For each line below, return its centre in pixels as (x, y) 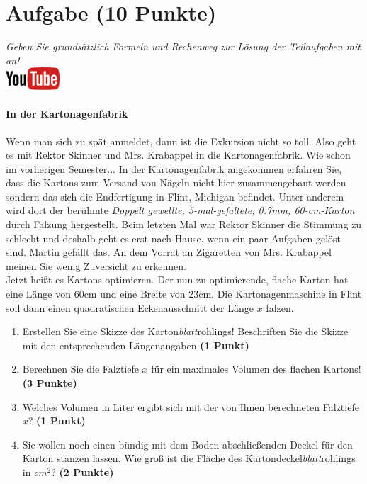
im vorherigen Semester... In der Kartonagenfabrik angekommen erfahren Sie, (174, 168)
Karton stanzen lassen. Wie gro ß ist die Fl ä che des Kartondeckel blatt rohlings (189, 458)
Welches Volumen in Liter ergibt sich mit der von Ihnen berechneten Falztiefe (191, 406)
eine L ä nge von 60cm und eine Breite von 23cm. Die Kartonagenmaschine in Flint (184, 294)
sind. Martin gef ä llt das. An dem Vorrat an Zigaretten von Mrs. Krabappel (169, 252)
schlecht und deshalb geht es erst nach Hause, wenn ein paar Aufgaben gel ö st (174, 238)
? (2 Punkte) (83, 472)
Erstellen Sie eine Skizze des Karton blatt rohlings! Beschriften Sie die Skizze (185, 331)
